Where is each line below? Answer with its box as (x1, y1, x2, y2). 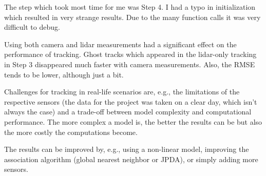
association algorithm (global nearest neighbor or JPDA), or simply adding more (4, 153, 258, 164)
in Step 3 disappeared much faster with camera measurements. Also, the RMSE (4, 58, 255, 69)
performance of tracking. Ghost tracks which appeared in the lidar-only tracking (4, 49, 257, 60)
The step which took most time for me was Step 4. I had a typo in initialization (4, 2, 256, 12)
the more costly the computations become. (4, 126, 138, 137)
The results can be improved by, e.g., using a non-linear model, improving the (4, 144, 249, 154)
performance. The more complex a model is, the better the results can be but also (4, 116, 262, 127)
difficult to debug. (4, 22, 60, 32)
